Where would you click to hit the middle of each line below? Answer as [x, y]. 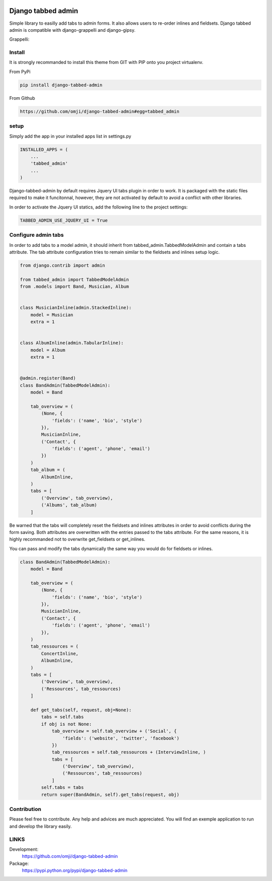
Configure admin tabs [37, 235]
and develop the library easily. [41, 826]
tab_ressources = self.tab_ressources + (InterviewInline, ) [129, 752]
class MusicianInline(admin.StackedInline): [76, 308]
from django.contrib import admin [62, 265]
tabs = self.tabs [62, 717]
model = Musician [52, 315]
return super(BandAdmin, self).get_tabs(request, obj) [110, 794]
